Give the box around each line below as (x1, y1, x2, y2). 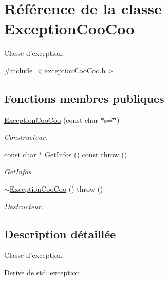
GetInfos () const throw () (45, 148, 127, 159)
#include (4, 65, 33, 76)
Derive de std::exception (4, 267, 80, 278)
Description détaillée (4, 226, 116, 241)
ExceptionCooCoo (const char (4, 114, 99, 125)
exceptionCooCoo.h (44, 65, 106, 76)
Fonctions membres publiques (4, 90, 164, 106)
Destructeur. (4, 200, 44, 211)
